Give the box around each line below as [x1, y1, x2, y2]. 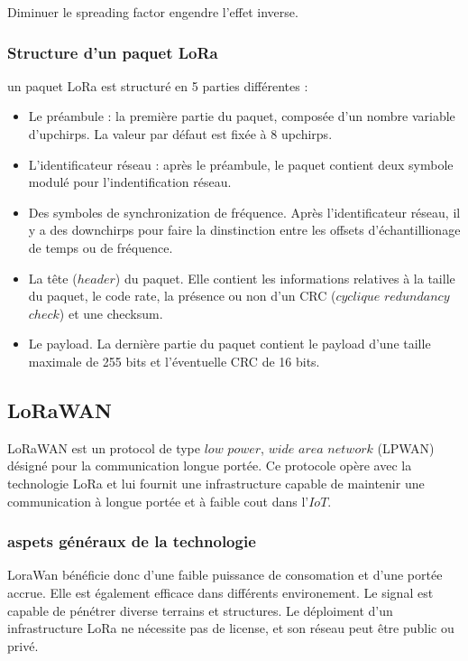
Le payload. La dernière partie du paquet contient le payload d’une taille [28, 334, 431, 353]
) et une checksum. [59, 303, 163, 322]
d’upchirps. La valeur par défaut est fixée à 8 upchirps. [28, 125, 333, 143]
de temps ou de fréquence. [28, 237, 173, 256]
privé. [7, 636, 39, 655]
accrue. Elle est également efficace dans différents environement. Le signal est [7, 582, 434, 601]
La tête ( [28, 268, 78, 287]
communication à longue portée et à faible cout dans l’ [7, 491, 309, 510]
